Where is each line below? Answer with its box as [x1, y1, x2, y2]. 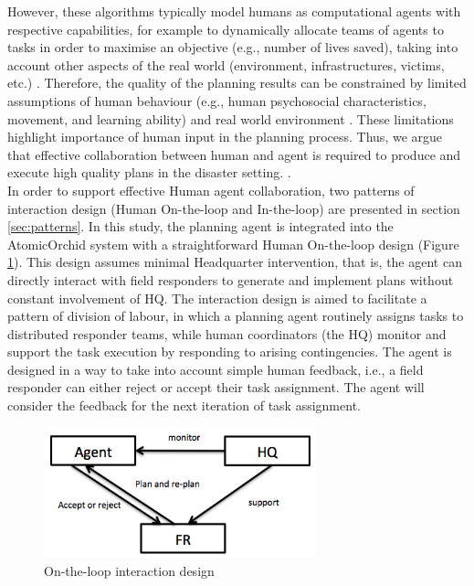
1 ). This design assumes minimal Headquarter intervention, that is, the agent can [7, 252, 462, 272]
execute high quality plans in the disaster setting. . [7, 163, 291, 182]
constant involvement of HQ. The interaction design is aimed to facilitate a [7, 288, 427, 307]
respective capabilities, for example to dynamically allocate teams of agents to [7, 19, 444, 38]
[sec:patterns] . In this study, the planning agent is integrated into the [7, 217, 394, 236]
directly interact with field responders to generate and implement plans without [7, 270, 454, 289]
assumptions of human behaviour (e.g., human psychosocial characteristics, [7, 91, 427, 110]
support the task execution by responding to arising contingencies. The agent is [7, 342, 452, 361]
